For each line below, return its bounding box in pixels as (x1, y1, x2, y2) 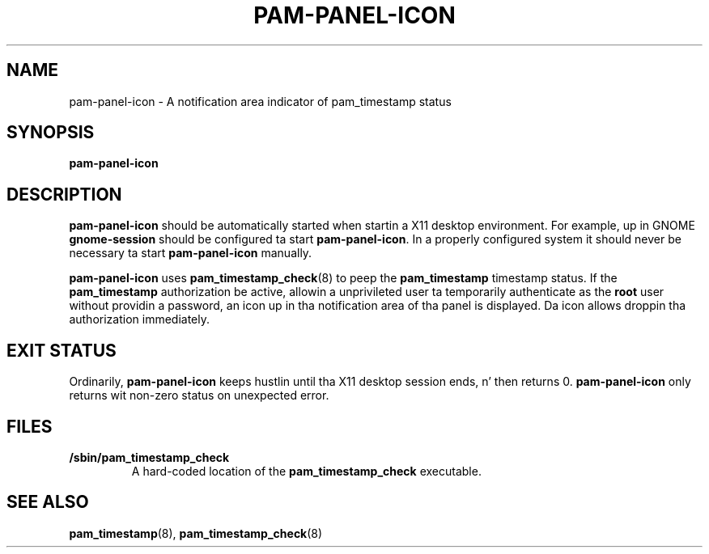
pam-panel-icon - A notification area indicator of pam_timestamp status (69, 94, 452, 108)
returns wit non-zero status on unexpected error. (69, 388, 329, 403)
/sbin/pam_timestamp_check (69, 450, 230, 464)
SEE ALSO (6, 492, 89, 513)
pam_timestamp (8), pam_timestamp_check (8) (69, 526, 323, 540)
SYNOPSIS (6, 122, 95, 143)
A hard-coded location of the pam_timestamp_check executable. (131, 463, 482, 478)
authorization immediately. (69, 312, 210, 327)
